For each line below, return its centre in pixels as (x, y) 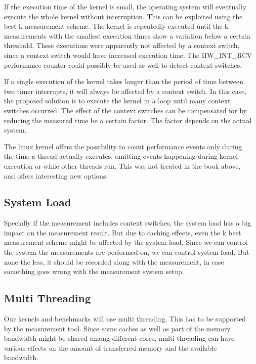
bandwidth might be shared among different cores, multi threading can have (119, 338)
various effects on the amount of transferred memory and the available (110, 347)
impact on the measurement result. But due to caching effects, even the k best (123, 232)
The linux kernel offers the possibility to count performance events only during (123, 146)
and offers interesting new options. (56, 175)
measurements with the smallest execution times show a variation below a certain (128, 35)
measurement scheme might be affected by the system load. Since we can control (126, 242)
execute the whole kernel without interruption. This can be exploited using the (123, 16)
